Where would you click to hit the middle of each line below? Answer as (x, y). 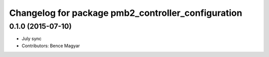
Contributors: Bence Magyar (51, 46)
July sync (32, 39)
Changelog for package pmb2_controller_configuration (126, 13)
